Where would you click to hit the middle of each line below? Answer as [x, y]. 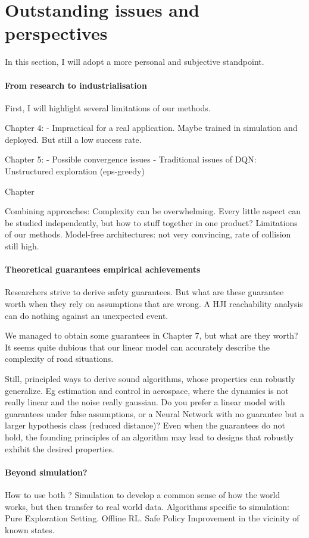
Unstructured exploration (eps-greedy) [75, 171]
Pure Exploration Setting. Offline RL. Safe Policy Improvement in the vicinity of [152, 518]
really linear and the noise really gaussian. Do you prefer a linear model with [145, 402]
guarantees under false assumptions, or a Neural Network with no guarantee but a [155, 413]
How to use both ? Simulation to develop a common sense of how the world [143, 494]
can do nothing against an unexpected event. [87, 315]
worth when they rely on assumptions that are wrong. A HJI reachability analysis [154, 304]
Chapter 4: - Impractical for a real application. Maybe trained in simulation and [151, 128]
